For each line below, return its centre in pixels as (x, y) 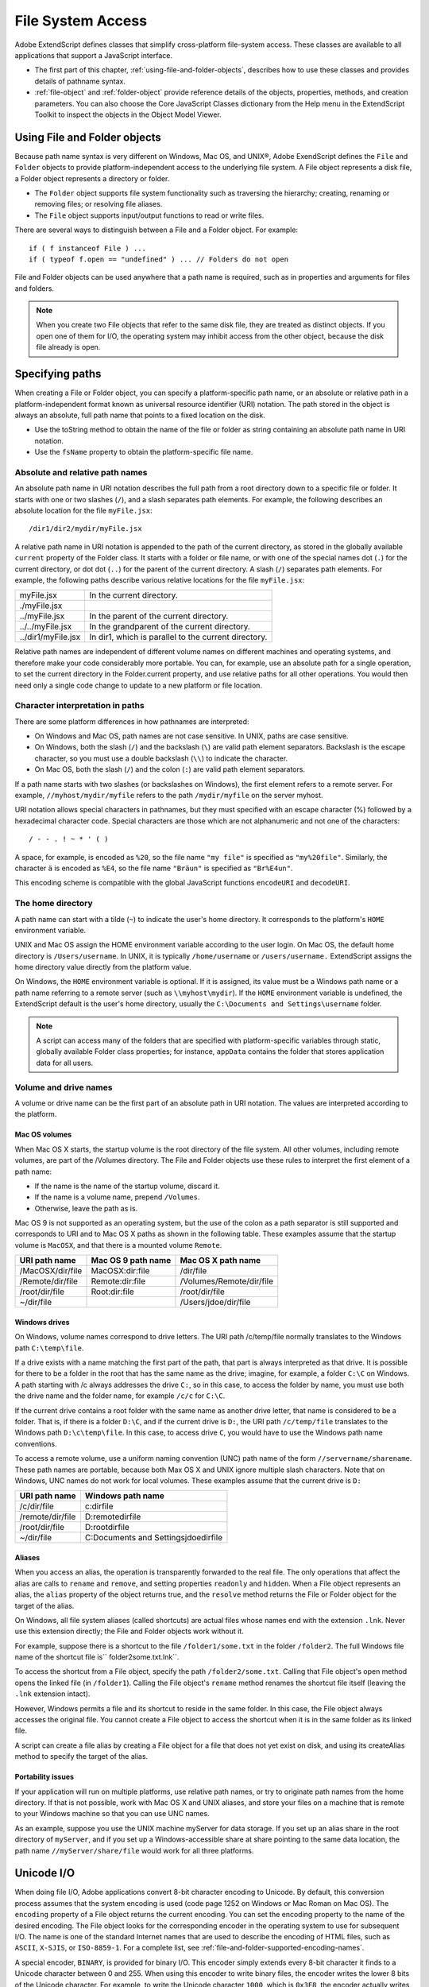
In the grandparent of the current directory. (170, 626)
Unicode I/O (45, 1873)
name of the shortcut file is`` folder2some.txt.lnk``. (97, 1657)
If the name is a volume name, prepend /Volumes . (117, 1197)
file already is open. (68, 347)
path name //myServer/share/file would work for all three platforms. (134, 1850)
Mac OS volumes (43, 1135)
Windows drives (43, 1322)
